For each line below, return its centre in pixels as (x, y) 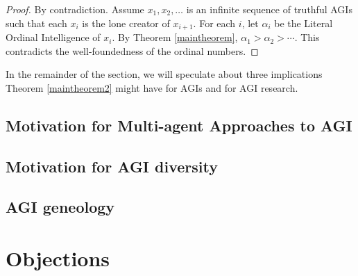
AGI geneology (60, 207)
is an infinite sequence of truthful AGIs (269, 9)
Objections (58, 258)
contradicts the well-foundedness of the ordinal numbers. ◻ (132, 50)
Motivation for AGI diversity (112, 166)
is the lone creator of (126, 23)
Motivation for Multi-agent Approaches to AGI (179, 125)
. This (307, 37)
